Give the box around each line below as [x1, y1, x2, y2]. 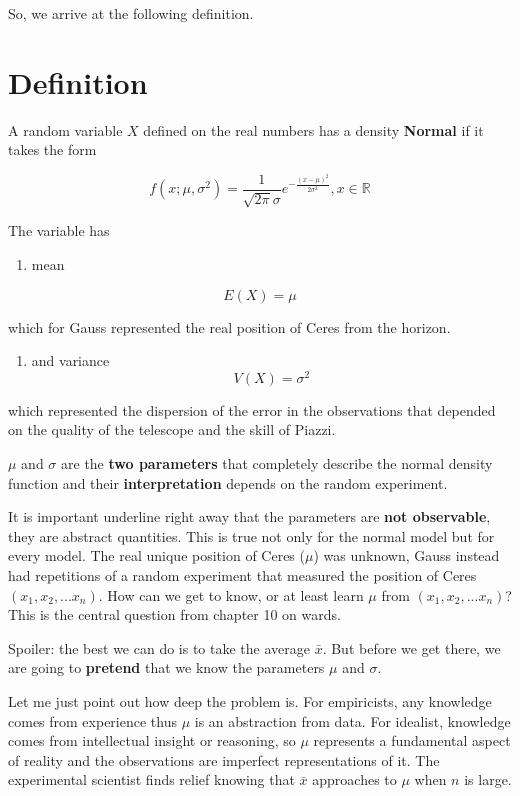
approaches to [312, 769, 397, 790]
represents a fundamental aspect [313, 730, 511, 751]
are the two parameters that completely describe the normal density [61, 453, 493, 473]
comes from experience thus [8, 710, 177, 731]
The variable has [8, 220, 110, 241]
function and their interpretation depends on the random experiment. [8, 472, 448, 493]
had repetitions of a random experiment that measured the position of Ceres [8, 564, 477, 585]
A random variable [8, 119, 123, 140]
